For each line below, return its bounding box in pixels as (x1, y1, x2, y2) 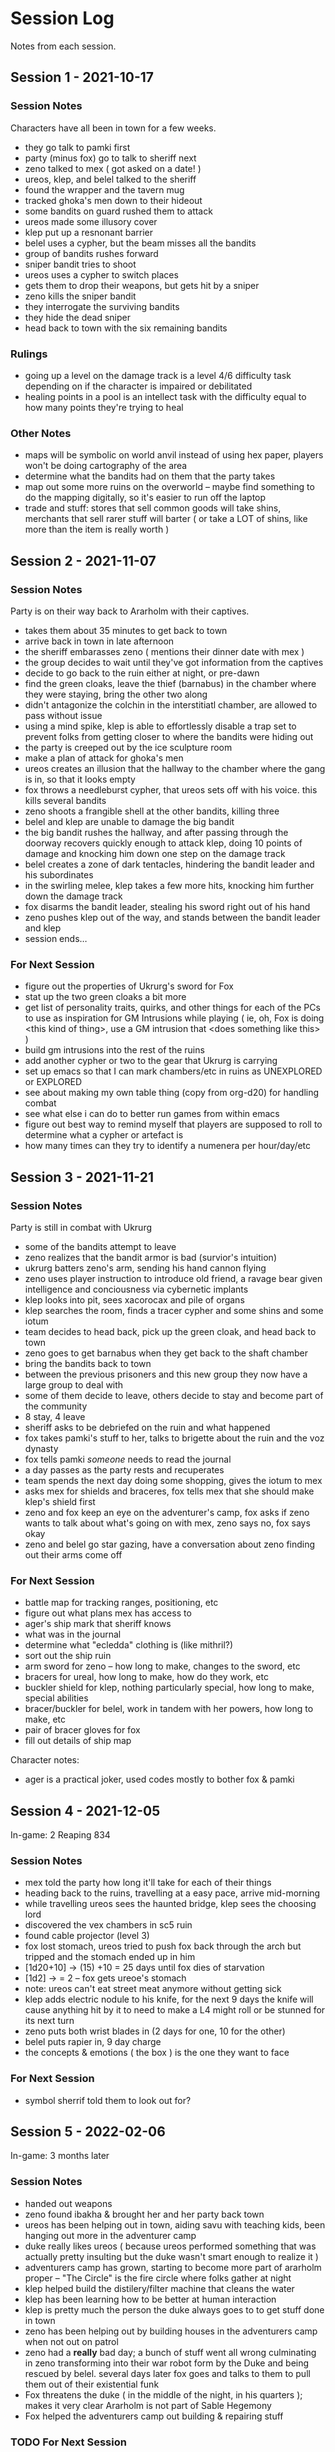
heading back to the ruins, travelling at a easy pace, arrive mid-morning (24, 1887, 321, 1899)
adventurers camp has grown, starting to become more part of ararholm (24, 2261, 322, 2273)
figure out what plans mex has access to (24, 1607, 192, 1619)
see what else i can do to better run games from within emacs (24, 1108, 280, 1120)
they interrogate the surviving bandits (24, 300, 180, 312)
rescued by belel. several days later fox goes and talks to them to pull (24, 2367, 311, 2379)
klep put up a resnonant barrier (24, 226, 153, 238)
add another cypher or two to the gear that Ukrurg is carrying (24, 1055, 278, 1067)
